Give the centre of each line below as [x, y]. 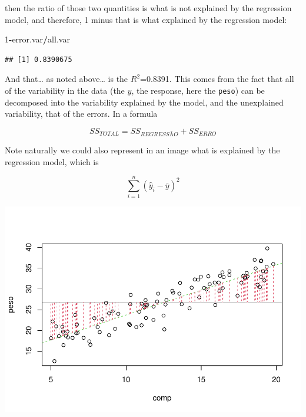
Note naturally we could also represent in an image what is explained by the [142, 150]
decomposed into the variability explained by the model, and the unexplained [144, 102]
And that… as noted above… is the [66, 79]
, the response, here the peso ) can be [198, 90]
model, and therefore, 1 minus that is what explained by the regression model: [146, 19]
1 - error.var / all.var [37, 39]
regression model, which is [52, 161]
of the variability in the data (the [65, 90]
